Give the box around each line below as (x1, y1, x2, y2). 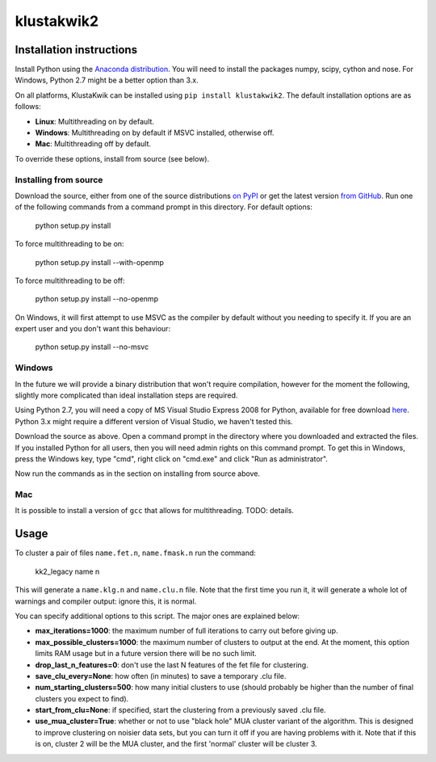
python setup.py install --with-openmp (35, 257, 165, 267)
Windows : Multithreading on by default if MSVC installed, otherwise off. (35, 128, 275, 137)
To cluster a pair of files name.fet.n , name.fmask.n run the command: (15, 548, 256, 558)
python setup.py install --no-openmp (35, 294, 159, 304)
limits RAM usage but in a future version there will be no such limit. (35, 649, 258, 659)
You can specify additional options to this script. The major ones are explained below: (15, 611, 300, 621)
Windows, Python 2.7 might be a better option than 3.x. (15, 75, 199, 85)
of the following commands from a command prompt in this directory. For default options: (15, 202, 312, 212)
